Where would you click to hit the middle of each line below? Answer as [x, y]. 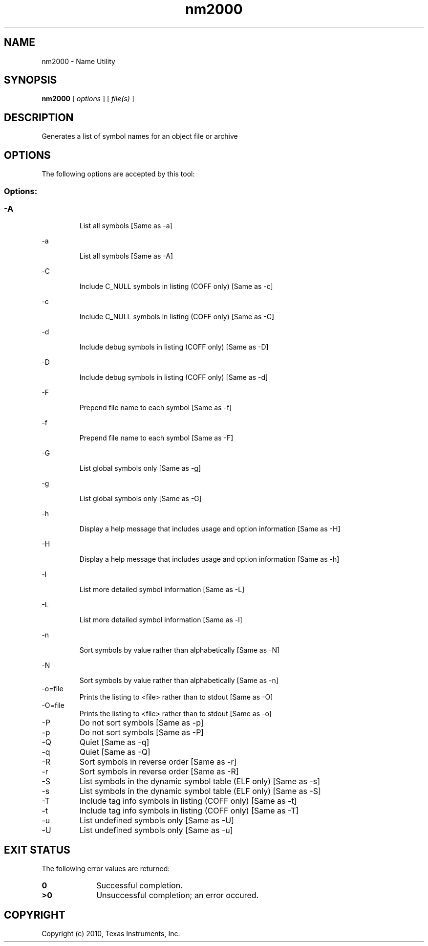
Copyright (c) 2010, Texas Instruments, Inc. [111, 933]
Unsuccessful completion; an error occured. [178, 895]
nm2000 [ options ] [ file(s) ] [88, 99]
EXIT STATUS [37, 850]
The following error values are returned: [106, 869]
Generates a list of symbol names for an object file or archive [140, 136]
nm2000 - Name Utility [78, 61]
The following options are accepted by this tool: [118, 174]
